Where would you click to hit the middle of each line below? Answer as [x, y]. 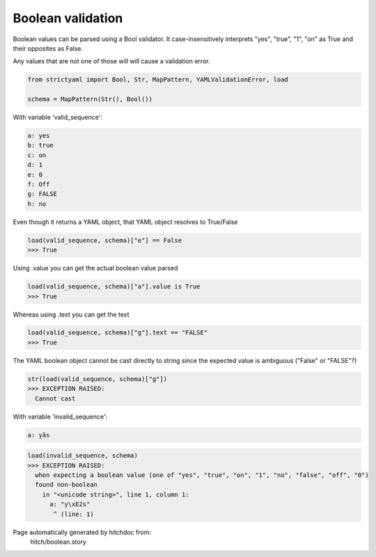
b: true [40, 145]
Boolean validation [68, 18]
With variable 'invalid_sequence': [60, 417]
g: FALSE [42, 194]
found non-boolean [66, 485]
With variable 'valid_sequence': [57, 118]
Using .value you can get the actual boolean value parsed [95, 268]
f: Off [39, 185]
